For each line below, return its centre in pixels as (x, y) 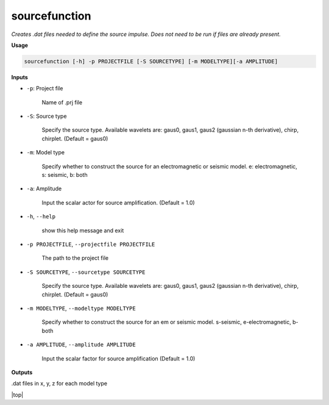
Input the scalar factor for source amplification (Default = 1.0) (119, 358)
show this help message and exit (83, 230)
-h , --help (41, 217)
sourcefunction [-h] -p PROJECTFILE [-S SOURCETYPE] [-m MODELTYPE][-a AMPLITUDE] (151, 61)
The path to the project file (75, 258)
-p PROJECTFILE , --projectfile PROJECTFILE (91, 244)
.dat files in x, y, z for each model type (59, 384)
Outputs (22, 372)
